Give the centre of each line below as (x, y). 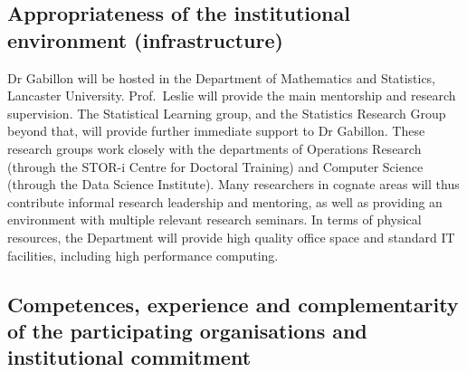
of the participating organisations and (187, 330)
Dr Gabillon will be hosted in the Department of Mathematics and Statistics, (222, 77)
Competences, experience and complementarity (233, 304)
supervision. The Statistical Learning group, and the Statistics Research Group (227, 113)
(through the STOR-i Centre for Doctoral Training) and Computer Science (215, 166)
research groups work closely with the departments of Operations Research (214, 148)
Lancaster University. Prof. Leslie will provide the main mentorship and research (232, 95)
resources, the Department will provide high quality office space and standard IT (231, 237)
